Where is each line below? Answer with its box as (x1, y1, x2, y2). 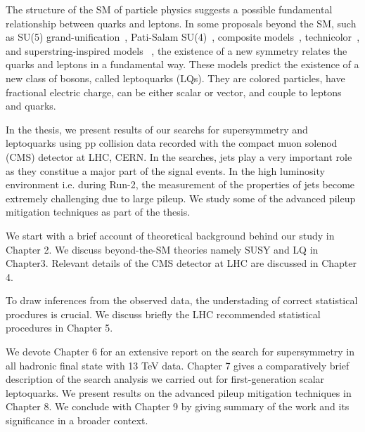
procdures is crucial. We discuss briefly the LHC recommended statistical (6, 306, 321, 321)
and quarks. (6, 98, 56, 113)
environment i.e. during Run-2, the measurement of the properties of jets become (6, 177, 355, 192)
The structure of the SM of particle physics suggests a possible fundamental (6, 2, 333, 16)
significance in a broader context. (6, 413, 148, 428)
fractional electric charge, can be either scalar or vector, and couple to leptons (6, 84, 342, 99)
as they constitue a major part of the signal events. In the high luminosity (6, 163, 325, 178)
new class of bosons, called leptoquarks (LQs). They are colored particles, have (6, 70, 345, 85)
